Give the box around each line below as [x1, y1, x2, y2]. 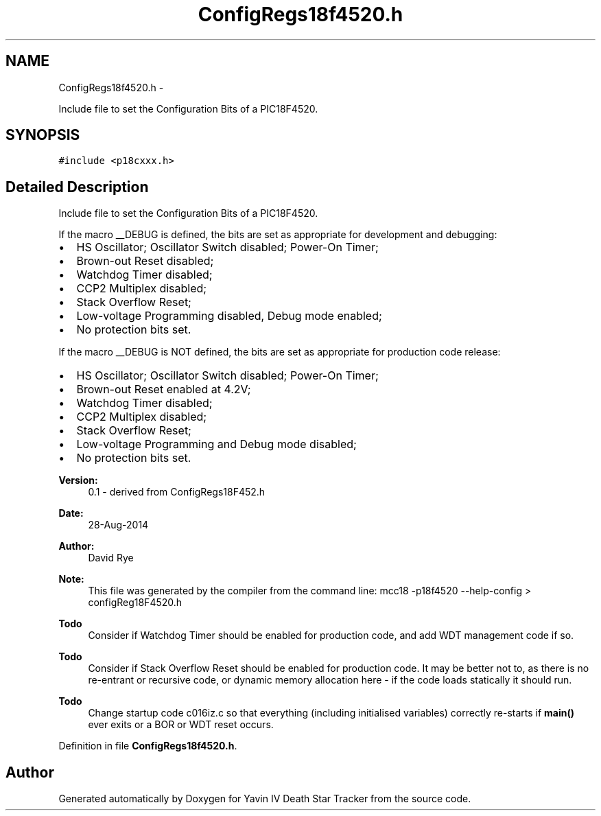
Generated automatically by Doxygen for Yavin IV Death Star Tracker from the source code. [58, 793, 471, 805]
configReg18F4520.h [88, 596, 182, 609]
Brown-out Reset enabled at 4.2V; [76, 382, 251, 397]
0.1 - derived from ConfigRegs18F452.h [88, 486, 266, 498]
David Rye [88, 552, 134, 564]
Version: [58, 474, 98, 487]
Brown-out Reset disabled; [76, 254, 214, 268]
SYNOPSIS [5, 126, 80, 144]
